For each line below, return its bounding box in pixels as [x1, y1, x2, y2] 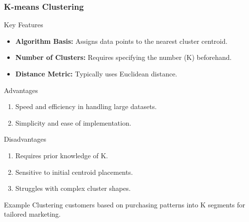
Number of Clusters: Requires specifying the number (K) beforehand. [15, 52, 232, 62]
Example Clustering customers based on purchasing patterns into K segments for [4, 199, 246, 209]
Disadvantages [4, 134, 47, 144]
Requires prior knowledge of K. [15, 150, 108, 160]
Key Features [4, 19, 43, 30]
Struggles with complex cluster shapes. [15, 183, 131, 193]
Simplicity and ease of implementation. [15, 117, 131, 128]
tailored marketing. [4, 209, 61, 219]
